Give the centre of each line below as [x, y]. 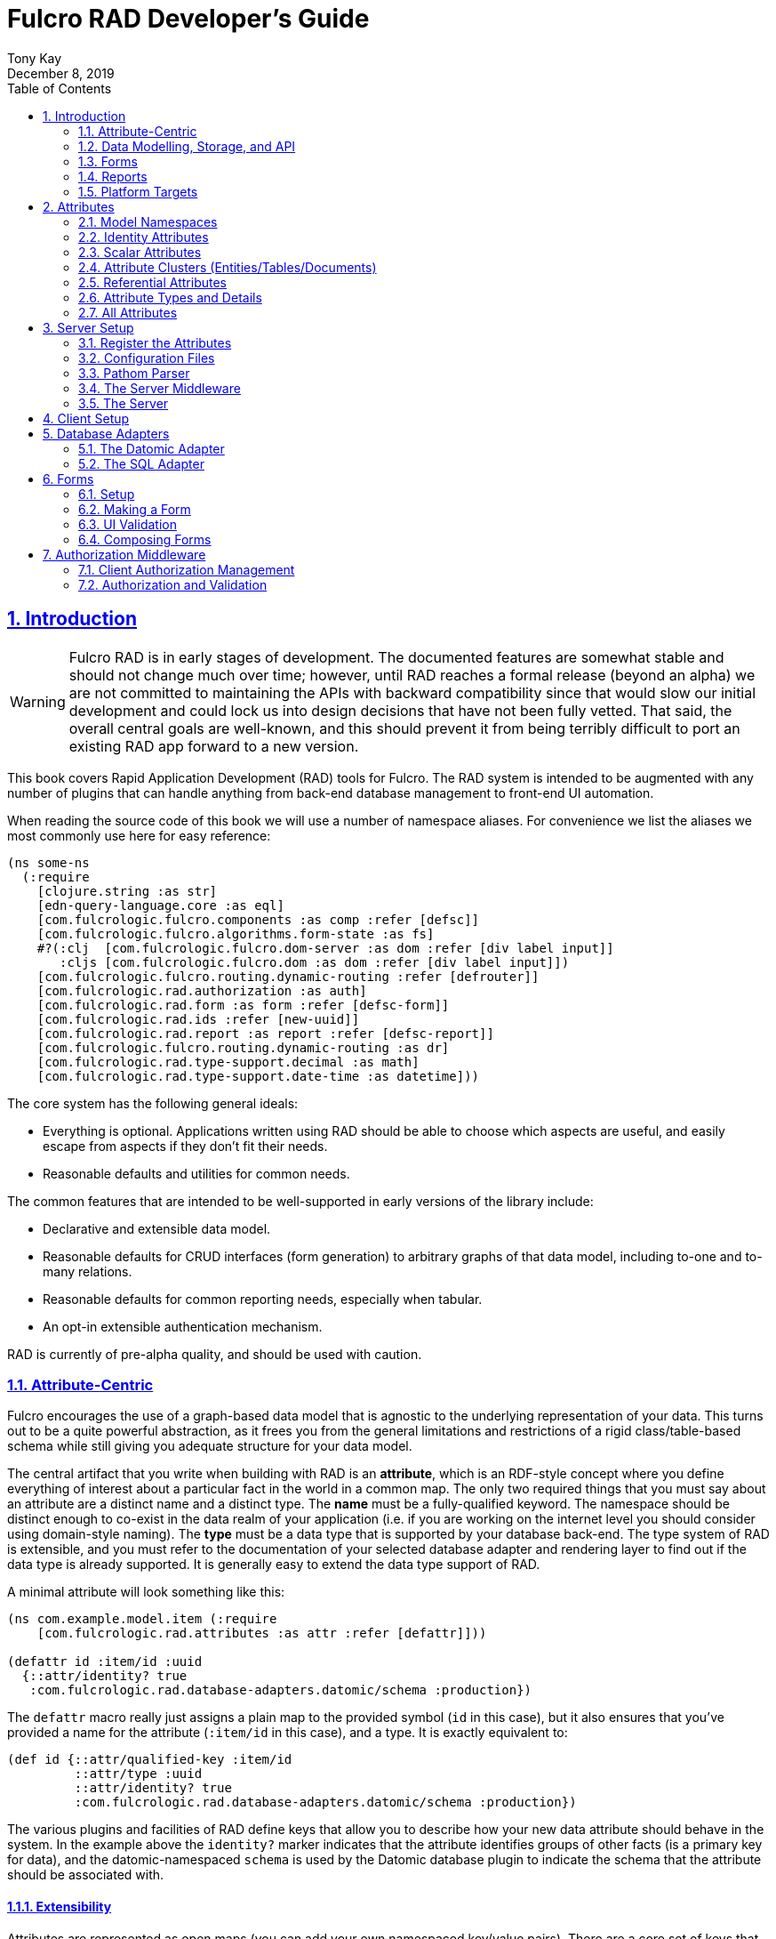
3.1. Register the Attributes [155, 342]
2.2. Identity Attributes [144, 237]
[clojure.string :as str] [127, 891]
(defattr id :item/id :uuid [105, 1662]
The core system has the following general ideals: [153, 1103]
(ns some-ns [48, 862]
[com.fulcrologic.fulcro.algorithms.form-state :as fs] [236, 933]
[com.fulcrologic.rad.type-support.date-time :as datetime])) [258, 1076]
